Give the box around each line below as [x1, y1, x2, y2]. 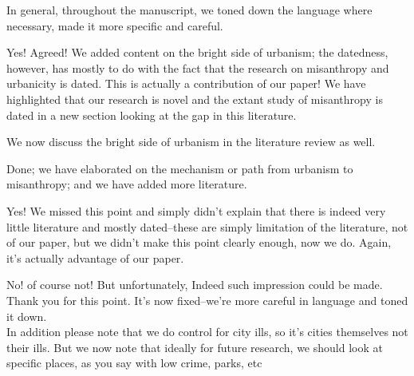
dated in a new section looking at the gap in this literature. [6, 106, 297, 123]
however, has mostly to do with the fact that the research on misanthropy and [6, 59, 389, 76]
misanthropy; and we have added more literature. [6, 176, 247, 192]
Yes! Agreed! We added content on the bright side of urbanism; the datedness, [6, 44, 388, 61]
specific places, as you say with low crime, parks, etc [6, 354, 262, 371]
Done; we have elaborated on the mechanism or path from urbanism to [6, 160, 353, 176]
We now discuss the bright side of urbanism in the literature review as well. [6, 133, 376, 150]
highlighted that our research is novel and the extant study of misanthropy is [6, 90, 383, 107]
